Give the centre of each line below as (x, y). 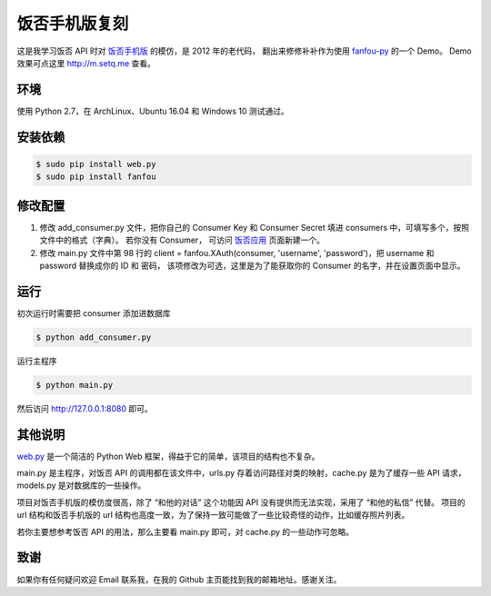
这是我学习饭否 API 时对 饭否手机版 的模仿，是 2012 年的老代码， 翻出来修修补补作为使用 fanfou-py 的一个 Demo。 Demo (244, 51)
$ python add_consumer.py (94, 337)
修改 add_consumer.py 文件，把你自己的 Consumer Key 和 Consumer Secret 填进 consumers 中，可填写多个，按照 (255, 227)
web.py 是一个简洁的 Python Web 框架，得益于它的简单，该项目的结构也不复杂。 (168, 456)
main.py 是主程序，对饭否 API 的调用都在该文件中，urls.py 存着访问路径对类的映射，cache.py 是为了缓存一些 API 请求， (241, 473)
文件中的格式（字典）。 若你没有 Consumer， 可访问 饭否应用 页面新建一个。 (182, 240)
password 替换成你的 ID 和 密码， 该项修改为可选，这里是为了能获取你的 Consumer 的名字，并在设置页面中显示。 (252, 265)
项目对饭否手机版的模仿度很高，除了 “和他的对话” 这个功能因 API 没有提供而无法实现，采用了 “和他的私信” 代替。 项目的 (241, 502)
